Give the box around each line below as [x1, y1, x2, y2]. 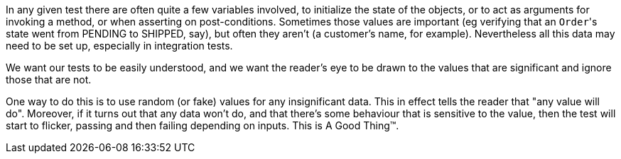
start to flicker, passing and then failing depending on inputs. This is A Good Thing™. [6, 119, 399, 131]
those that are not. [6, 73, 92, 86]
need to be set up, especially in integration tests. [6, 40, 233, 52]
